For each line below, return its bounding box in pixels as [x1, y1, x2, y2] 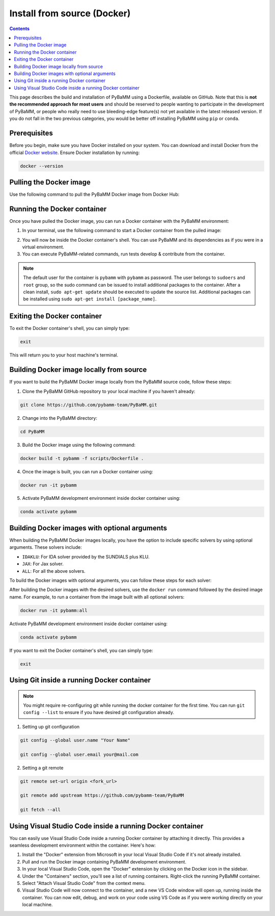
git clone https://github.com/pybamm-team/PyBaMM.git [20, 402, 157, 408]
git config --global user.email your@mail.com [20, 751, 139, 757]
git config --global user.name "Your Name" [20, 737, 131, 743]
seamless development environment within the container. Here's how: [9, 842, 156, 848]
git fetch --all [20, 807, 61, 813]
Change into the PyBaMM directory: [22, 415, 98, 421]
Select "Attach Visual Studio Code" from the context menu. [22, 880, 146, 886]
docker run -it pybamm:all [20, 607, 88, 613]
